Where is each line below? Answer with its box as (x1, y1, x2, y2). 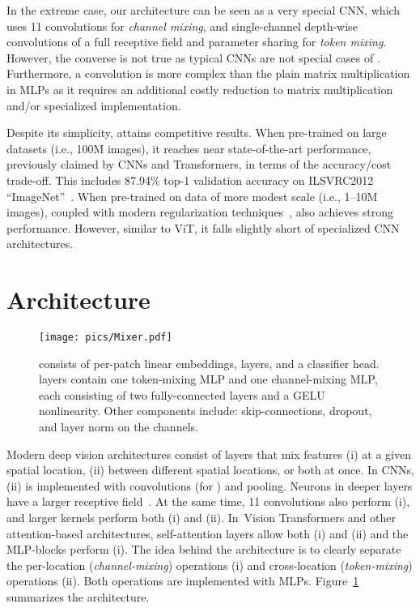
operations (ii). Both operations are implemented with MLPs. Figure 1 (6, 572, 359, 589)
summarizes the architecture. (6, 589, 150, 605)
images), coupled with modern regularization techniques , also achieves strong (6, 203, 394, 221)
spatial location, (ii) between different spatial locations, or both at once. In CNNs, (6, 461, 414, 478)
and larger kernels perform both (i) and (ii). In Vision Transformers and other (6, 509, 396, 526)
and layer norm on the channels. (39, 418, 198, 435)
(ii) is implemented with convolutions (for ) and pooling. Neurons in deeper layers (6, 477, 413, 494)
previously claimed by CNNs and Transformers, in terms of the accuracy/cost (6, 156, 392, 173)
